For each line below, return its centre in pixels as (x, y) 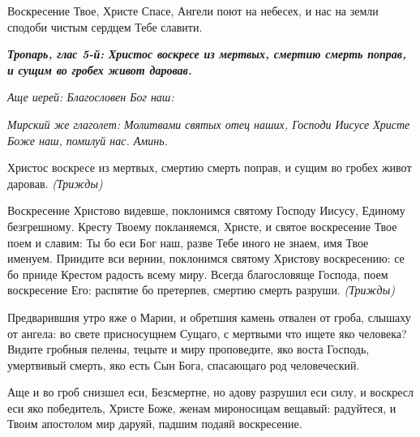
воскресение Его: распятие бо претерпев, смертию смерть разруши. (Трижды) (201, 290)
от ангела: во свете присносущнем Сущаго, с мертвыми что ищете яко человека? (207, 333)
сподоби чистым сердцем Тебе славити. (105, 26)
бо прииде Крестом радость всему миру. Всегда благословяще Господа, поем (198, 274)
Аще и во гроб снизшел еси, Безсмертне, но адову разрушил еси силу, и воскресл (210, 392)
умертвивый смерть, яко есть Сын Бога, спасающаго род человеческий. (184, 364)
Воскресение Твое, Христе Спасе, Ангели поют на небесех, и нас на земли (193, 11)
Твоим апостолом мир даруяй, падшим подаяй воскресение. (155, 424)
